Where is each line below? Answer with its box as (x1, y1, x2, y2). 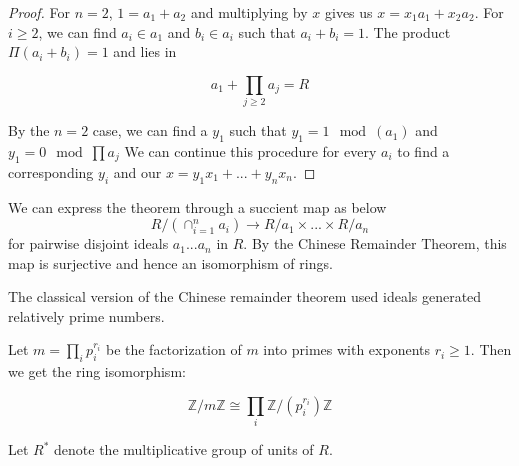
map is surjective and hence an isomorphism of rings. (8, 252, 333, 273)
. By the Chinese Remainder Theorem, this (243, 233, 507, 254)
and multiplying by (190, 2, 308, 22)
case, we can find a (92, 120, 208, 141)
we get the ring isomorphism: (8, 361, 186, 382)
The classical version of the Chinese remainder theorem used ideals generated (8, 286, 482, 307)
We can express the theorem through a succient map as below (8, 196, 387, 217)
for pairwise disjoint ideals (8, 233, 169, 254)
